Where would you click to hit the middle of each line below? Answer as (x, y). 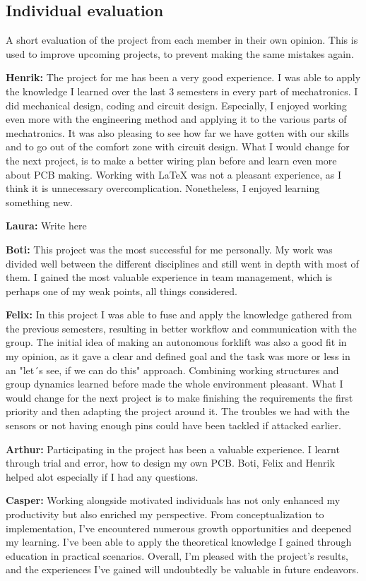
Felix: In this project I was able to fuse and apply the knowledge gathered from (179, 315)
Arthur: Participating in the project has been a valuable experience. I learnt (173, 449)
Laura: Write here (46, 226)
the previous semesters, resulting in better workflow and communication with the (181, 328)
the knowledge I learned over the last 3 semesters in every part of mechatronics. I (182, 91)
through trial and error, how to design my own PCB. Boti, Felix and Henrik (170, 463)
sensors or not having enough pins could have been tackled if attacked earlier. (173, 425)
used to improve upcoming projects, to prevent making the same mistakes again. (180, 53)
